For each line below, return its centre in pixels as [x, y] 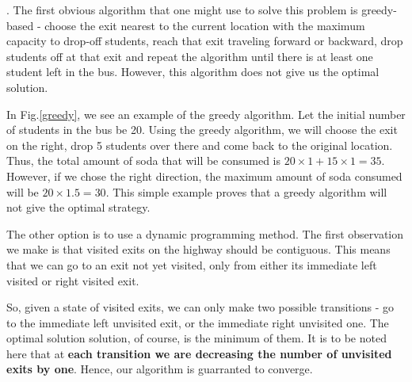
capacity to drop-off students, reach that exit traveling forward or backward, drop [205, 41]
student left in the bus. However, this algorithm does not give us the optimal [193, 72]
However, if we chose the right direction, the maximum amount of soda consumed [204, 176]
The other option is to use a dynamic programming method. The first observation [205, 233]
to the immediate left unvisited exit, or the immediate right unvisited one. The [198, 322]
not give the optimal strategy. [78, 207]
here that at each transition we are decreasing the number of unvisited [199, 353]
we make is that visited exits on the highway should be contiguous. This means [198, 249]
